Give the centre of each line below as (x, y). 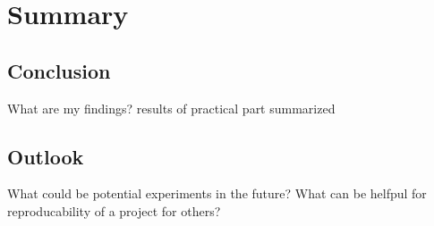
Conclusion (59, 70)
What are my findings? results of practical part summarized (171, 108)
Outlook (46, 156)
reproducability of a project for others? (114, 210)
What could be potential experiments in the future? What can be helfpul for (217, 193)
